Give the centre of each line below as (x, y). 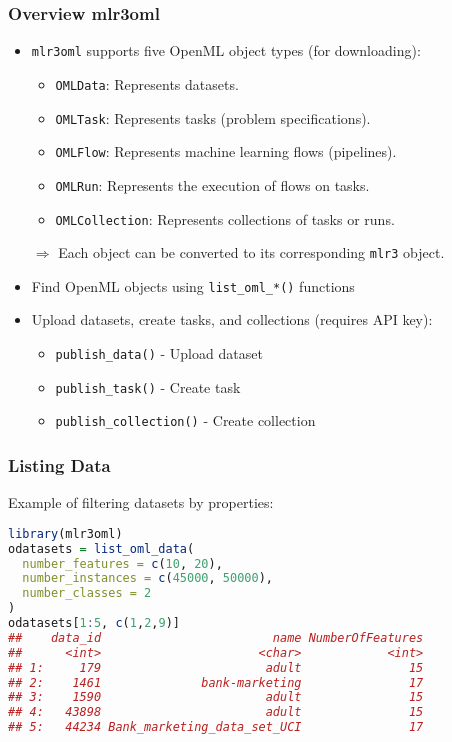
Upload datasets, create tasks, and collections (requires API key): (232, 319)
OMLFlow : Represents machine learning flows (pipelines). (226, 151)
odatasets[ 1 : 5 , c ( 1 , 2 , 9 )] (94, 623)
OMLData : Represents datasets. (147, 83)
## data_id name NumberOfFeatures (216, 637)
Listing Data (59, 464)
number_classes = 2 (87, 593)
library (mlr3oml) (65, 533)
